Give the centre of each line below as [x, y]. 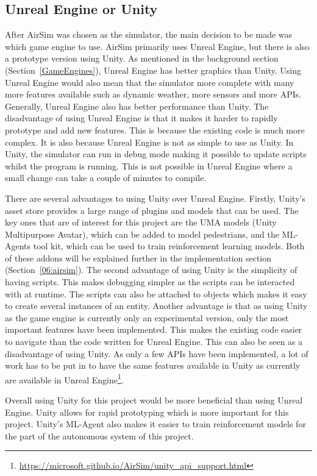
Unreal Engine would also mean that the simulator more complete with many [150, 82]
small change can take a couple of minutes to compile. [106, 178]
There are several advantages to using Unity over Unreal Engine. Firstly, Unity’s [155, 198]
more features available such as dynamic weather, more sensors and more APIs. [153, 94]
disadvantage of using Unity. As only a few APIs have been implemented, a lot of [157, 353]
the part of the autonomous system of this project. [99, 435]
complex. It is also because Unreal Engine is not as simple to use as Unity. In [149, 142]
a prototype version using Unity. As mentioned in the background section [142, 58]
